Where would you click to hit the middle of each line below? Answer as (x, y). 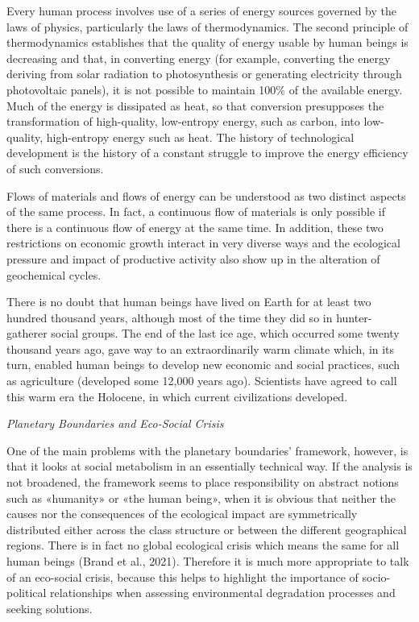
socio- (376, 576)
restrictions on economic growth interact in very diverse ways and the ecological (203, 243)
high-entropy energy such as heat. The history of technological (200, 137)
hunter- (354, 317)
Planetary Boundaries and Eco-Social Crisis (115, 423)
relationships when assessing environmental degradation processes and (223, 593)
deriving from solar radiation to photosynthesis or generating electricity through (204, 74)
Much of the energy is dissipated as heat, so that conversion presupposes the (195, 105)
